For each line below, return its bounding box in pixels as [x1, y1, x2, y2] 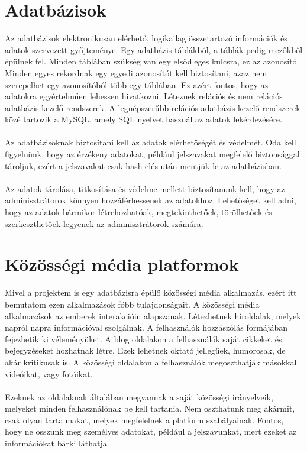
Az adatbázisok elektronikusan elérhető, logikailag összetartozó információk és [5, 32, 287, 44]
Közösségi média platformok [5, 252, 239, 276]
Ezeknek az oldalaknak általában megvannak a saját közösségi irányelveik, [5, 390, 273, 403]
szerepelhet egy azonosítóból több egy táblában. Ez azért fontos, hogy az [5, 78, 269, 90]
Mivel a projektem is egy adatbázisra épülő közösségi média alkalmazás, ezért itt [5, 286, 297, 299]
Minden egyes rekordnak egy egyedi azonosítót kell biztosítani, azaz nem [5, 66, 267, 79]
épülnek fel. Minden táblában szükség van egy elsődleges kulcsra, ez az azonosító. [5, 55, 299, 67]
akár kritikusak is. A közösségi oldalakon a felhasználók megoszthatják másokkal [5, 355, 297, 368]
